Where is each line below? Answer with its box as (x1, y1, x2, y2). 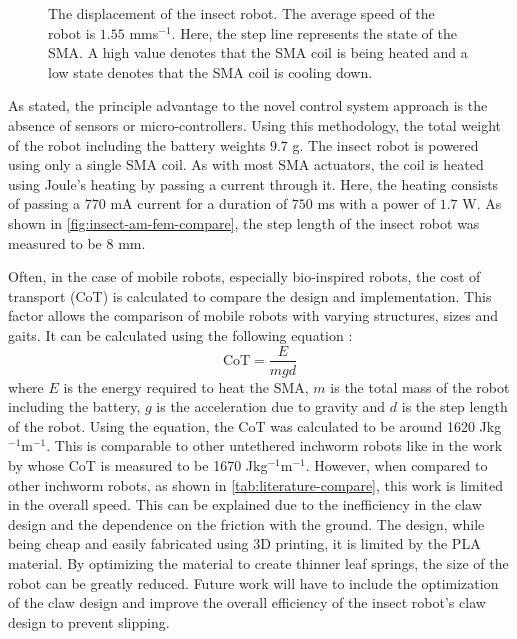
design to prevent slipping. (8, 611, 170, 632)
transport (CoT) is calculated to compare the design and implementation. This (8, 285, 492, 306)
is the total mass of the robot (330, 376, 510, 397)
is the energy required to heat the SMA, (63, 376, 309, 397)
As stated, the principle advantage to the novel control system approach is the (8, 95, 488, 116)
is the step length (401, 396, 508, 417)
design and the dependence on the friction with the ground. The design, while (8, 513, 485, 534)
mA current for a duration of (110, 193, 288, 214)
